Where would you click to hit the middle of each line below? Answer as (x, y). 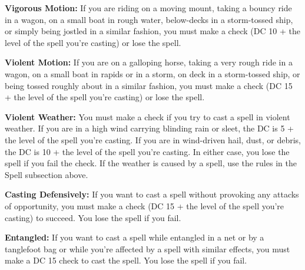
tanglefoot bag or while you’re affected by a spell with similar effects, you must (147, 248)
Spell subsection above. (47, 174)
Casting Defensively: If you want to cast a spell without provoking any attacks (152, 194)
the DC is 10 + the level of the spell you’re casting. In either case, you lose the (147, 151)
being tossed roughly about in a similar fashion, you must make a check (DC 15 (149, 85)
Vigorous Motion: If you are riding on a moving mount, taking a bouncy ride (148, 8)
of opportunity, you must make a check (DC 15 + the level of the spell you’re (145, 205)
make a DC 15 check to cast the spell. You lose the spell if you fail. (126, 260)
